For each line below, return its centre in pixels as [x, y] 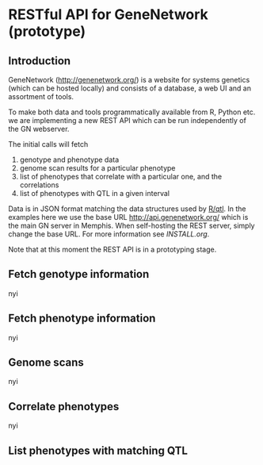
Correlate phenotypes [64, 406]
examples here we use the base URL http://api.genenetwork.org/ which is [128, 217]
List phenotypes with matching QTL [98, 450]
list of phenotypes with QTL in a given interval [95, 193]
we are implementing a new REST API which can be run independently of [128, 120]
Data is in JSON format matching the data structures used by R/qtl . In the [127, 209]
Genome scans [46, 363]
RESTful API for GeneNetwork [108, 15]
